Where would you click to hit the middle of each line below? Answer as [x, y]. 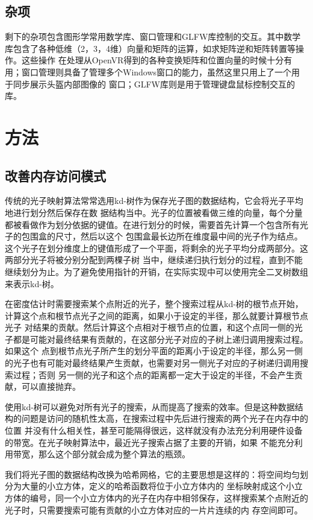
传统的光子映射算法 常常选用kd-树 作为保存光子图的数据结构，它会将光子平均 [154, 201]
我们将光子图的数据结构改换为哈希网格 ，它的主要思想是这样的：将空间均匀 [152, 474]
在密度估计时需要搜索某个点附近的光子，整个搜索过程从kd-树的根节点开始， [154, 304]
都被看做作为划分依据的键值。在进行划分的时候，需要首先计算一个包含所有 [152, 224]
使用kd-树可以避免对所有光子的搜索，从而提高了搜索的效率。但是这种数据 [150, 406]
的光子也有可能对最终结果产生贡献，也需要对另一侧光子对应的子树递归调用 [152, 363]
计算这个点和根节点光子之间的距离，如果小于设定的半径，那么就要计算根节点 [156, 315]
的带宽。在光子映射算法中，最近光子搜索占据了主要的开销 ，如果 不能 [141, 442]
